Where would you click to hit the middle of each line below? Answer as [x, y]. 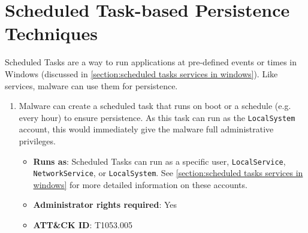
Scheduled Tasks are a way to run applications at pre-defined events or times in [151, 62]
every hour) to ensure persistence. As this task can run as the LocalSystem [157, 117]
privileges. [37, 140]
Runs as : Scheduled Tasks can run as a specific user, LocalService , [159, 161]
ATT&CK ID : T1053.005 [83, 225]
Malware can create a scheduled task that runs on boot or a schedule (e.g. [155, 106]
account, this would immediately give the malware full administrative [146, 129]
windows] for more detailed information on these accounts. [140, 184]
